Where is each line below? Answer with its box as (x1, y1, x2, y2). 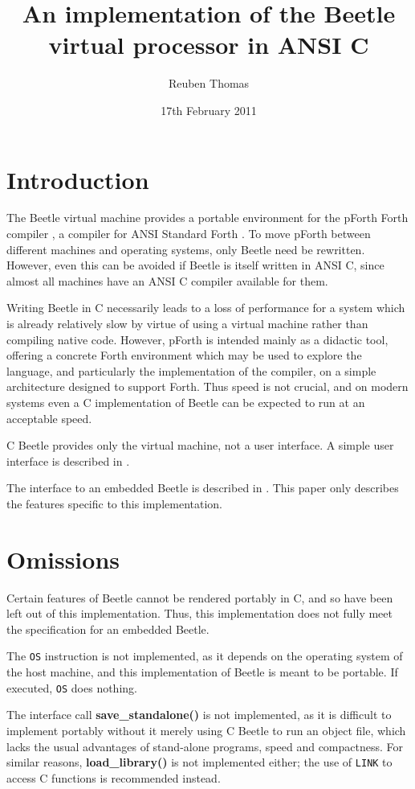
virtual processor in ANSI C (48, 28, 369, 61)
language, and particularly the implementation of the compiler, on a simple (6, 362, 376, 379)
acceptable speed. (6, 409, 92, 426)
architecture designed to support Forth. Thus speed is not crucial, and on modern (6, 378, 409, 395)
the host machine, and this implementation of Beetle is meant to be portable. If (6, 664, 398, 680)
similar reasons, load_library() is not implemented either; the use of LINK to (6, 754, 393, 771)
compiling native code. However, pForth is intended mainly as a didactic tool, (6, 331, 389, 347)
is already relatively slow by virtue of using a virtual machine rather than (6, 315, 368, 331)
